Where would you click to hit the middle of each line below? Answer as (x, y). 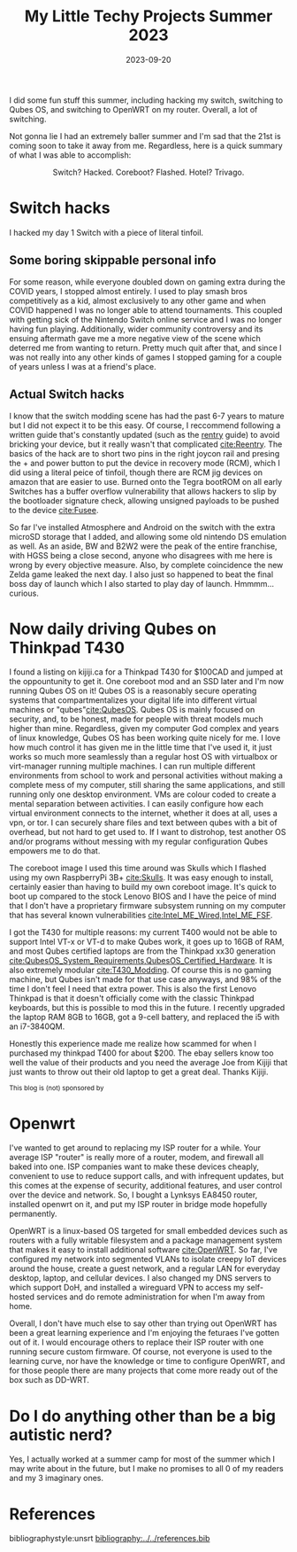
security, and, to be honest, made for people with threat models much (136, 719)
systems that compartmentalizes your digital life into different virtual (133, 700)
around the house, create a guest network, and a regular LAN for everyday (145, 1268)
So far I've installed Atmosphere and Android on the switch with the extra (142, 527)
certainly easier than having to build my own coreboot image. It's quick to (143, 887)
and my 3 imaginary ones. (57, 1478)
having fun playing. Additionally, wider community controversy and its (136, 329)
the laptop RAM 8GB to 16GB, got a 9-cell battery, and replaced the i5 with (145, 1018)
